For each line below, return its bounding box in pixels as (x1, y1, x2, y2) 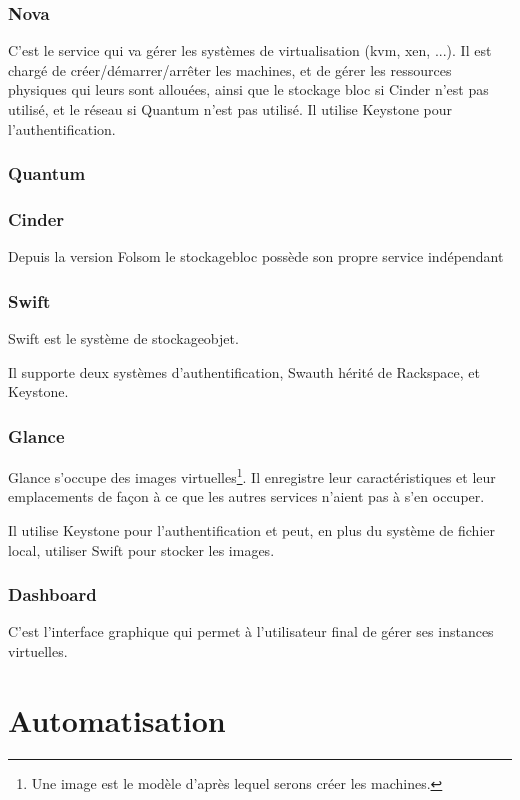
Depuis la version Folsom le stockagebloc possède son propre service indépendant (8, 246, 504, 267)
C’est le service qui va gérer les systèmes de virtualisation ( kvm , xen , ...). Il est (8, 40, 492, 61)
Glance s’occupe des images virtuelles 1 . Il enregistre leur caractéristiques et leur (8, 464, 496, 487)
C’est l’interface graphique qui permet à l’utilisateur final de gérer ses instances (8, 621, 494, 642)
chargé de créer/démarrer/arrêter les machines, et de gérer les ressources (8, 59, 452, 80)
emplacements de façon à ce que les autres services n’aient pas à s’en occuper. (8, 486, 485, 507)
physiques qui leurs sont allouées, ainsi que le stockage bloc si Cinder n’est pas (8, 79, 489, 100)
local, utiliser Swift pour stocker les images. (8, 539, 275, 560)
